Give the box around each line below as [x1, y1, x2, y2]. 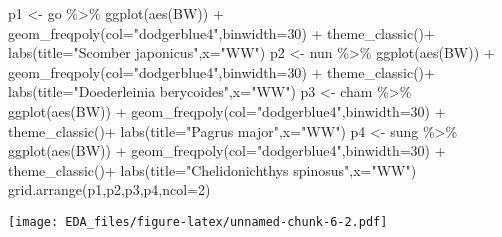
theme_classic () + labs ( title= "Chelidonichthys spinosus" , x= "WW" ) [8, 159, 417, 180]
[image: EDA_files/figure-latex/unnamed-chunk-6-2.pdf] [8, 214, 388, 229]
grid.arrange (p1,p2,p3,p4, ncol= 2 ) [8, 179, 211, 200]
